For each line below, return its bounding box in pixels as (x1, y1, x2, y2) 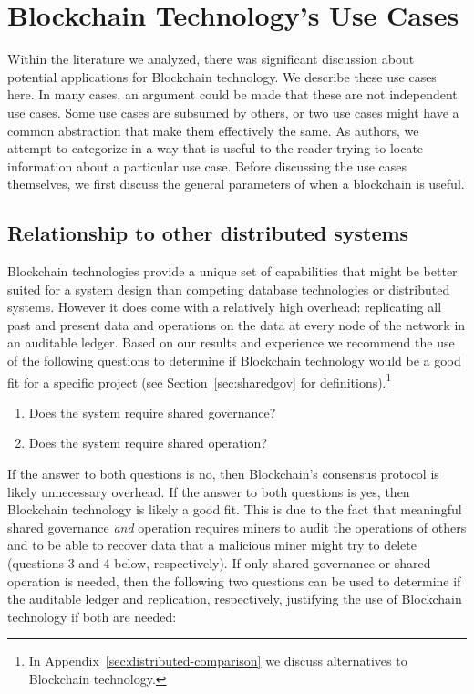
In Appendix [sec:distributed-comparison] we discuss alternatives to (28, 651, 407, 670)
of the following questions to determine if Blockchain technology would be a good (7, 351, 461, 370)
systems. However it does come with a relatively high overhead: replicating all (7, 297, 442, 316)
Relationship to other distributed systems (7, 219, 409, 247)
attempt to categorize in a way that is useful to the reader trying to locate (7, 139, 424, 158)
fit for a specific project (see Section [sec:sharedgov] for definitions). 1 (7, 369, 392, 391)
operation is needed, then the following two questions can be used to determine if (7, 571, 461, 590)
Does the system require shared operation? (28, 433, 267, 452)
